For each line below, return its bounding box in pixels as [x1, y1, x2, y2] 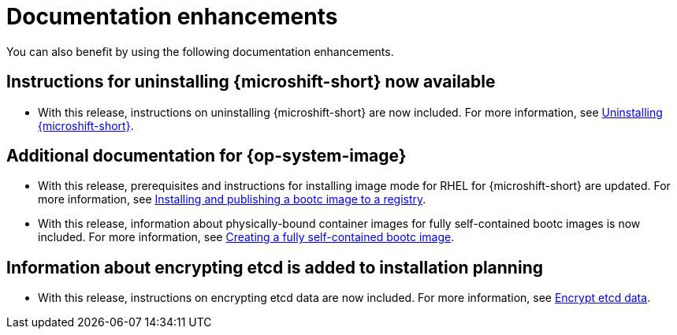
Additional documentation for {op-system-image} [6, 146, 407, 166]
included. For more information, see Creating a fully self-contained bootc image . [38, 230, 455, 244]
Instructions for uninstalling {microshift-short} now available [6, 72, 496, 92]
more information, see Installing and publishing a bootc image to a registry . [38, 192, 426, 207]
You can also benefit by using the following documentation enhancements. [6, 44, 394, 58]
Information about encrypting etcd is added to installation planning [6, 257, 543, 277]
